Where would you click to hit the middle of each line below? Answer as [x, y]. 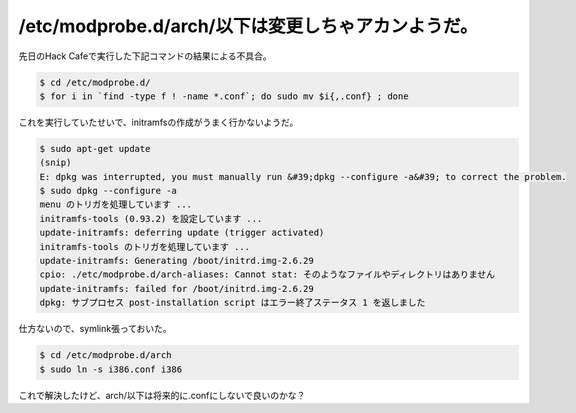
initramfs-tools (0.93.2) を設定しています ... [151, 218]
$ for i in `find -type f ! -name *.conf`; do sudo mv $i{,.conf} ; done [224, 96]
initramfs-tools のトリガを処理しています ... [144, 246]
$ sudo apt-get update [95, 148]
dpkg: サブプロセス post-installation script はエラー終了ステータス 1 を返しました [232, 303]
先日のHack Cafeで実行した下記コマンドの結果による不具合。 [145, 56]
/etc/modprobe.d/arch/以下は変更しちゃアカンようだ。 [248, 26]
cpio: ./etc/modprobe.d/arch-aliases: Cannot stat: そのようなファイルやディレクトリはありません [267, 274]
